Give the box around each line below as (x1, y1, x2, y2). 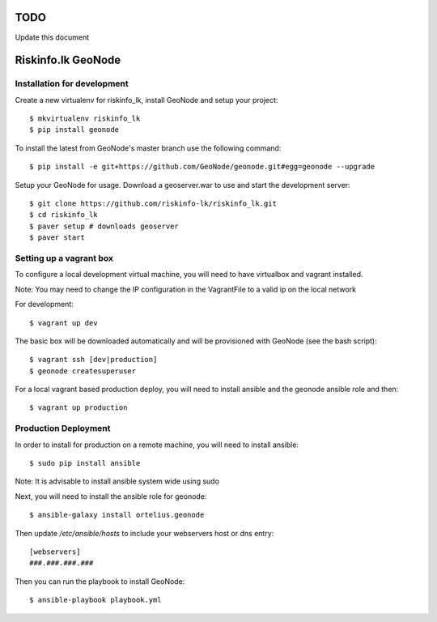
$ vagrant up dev (29, 318, 98, 327)
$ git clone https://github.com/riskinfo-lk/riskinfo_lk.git (29, 199, 277, 208)
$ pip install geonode (29, 126, 120, 134)
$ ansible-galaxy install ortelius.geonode (29, 510, 205, 520)
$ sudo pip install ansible (29, 458, 141, 467)
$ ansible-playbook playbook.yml (29, 595, 162, 605)
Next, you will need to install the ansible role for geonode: (15, 491, 207, 501)
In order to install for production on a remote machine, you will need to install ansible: (15, 440, 299, 449)
